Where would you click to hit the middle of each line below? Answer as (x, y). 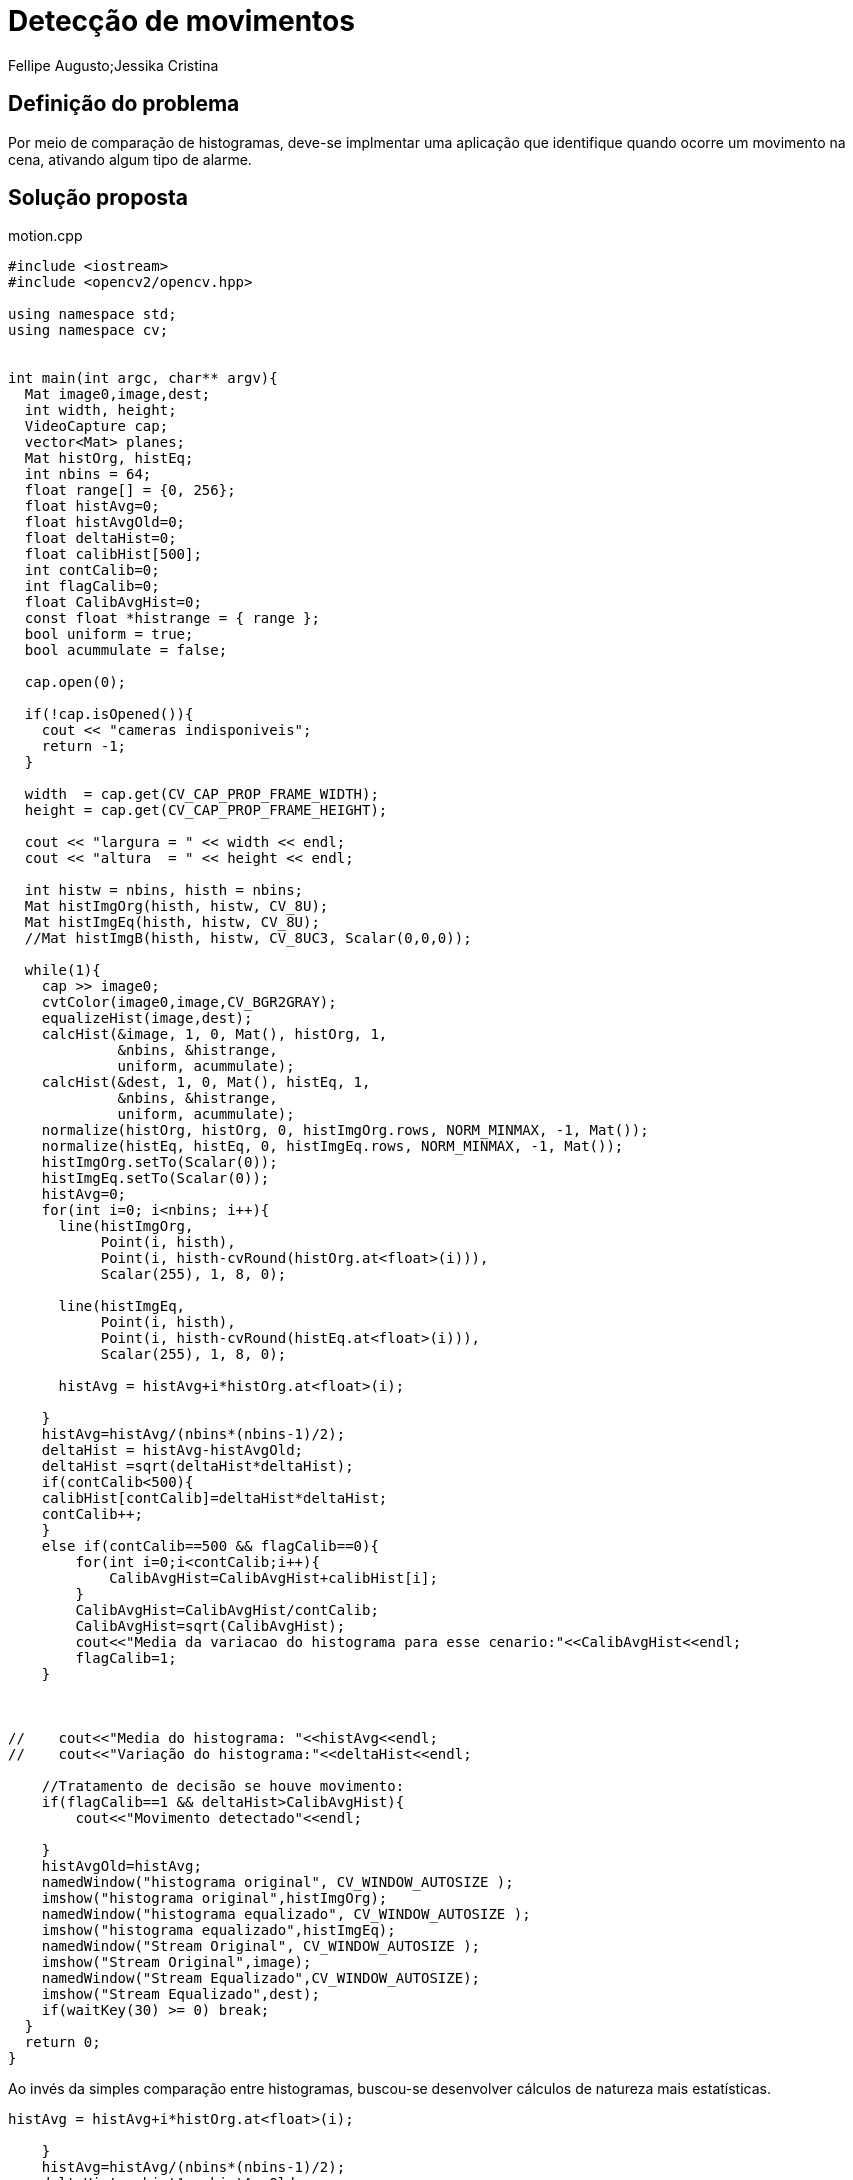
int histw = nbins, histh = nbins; (164, 890)
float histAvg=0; (92, 506)
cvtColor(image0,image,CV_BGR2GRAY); (189, 1002)
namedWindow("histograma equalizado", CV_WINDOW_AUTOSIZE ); (286, 1914)
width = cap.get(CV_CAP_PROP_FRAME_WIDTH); (201, 794)
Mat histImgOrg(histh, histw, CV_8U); (176, 906)
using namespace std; (92, 314)
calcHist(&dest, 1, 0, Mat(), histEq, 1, (206, 1082)
